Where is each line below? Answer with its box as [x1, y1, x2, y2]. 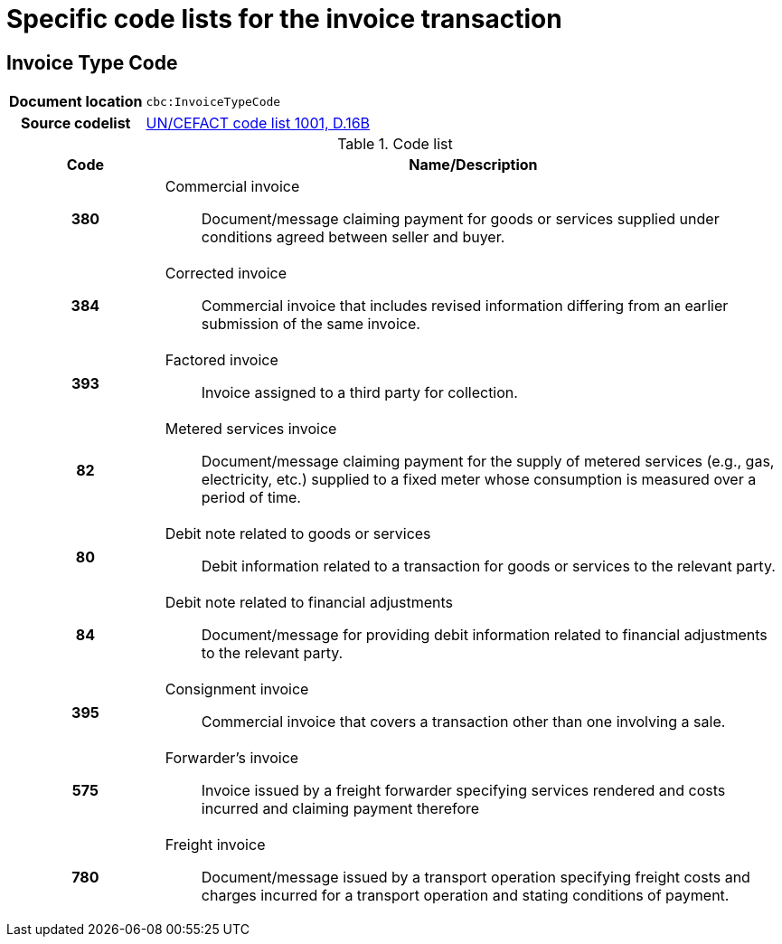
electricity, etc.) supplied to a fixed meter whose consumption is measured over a [201, 470, 757, 489]
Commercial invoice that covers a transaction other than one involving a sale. [201, 713, 726, 732]
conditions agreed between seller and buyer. [201, 228, 505, 247]
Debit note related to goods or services [165, 524, 431, 543]
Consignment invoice [165, 680, 309, 699]
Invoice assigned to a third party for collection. [201, 383, 518, 402]
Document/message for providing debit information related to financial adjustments [201, 626, 768, 645]
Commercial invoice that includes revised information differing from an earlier [201, 297, 729, 316]
